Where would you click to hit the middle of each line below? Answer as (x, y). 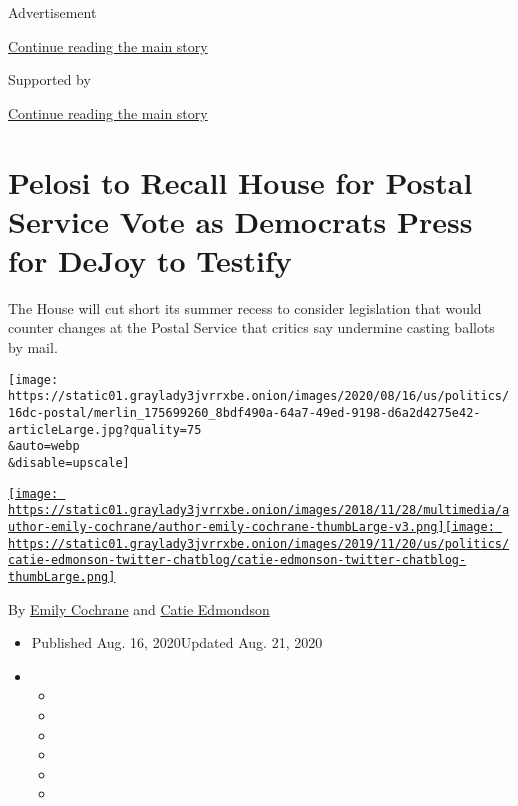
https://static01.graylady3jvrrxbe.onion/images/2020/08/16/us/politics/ (259, 396)
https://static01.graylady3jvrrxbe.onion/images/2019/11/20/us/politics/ (259, 543)
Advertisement (52, 12)
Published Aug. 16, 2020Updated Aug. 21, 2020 (177, 642)
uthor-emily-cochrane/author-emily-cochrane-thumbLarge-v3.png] (226, 526)
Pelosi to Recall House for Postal (240, 181)
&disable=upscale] (69, 462)
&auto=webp (44, 446)
